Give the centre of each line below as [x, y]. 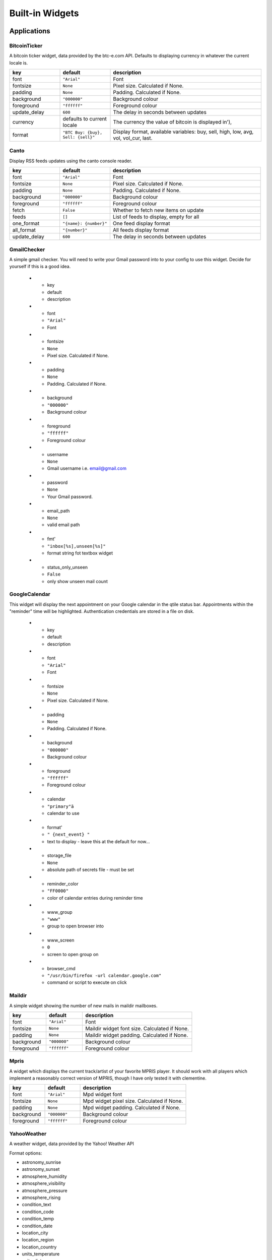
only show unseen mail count [77, 581]
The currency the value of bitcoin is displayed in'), [172, 122]
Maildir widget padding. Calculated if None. [137, 1035]
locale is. [19, 62]
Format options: [26, 1153]
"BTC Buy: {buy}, [83, 133]
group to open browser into [76, 926]
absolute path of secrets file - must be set [91, 870]
